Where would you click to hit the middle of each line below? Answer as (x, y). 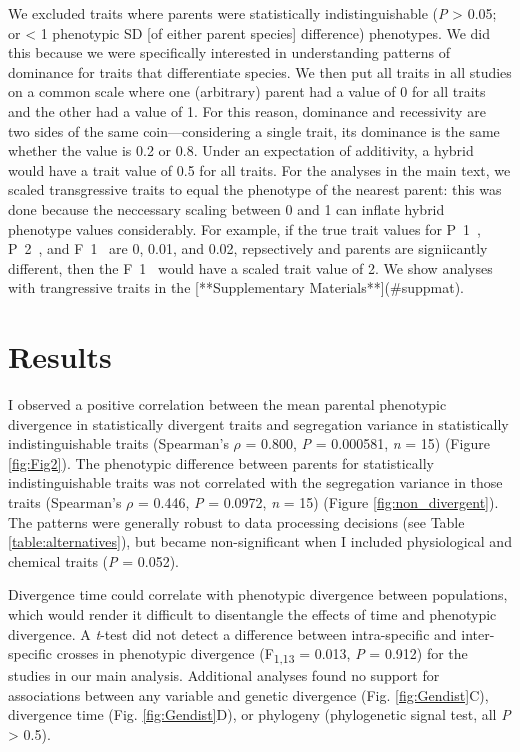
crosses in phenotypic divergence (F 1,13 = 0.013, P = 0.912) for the (262, 654)
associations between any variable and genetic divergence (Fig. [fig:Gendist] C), (248, 694)
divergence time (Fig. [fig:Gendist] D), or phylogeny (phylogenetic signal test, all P (259, 714)
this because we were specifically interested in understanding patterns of (229, 52)
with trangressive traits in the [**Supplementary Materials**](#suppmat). (236, 287)
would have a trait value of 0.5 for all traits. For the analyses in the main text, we (259, 169)
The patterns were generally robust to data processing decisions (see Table (236, 521)
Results (60, 356)
